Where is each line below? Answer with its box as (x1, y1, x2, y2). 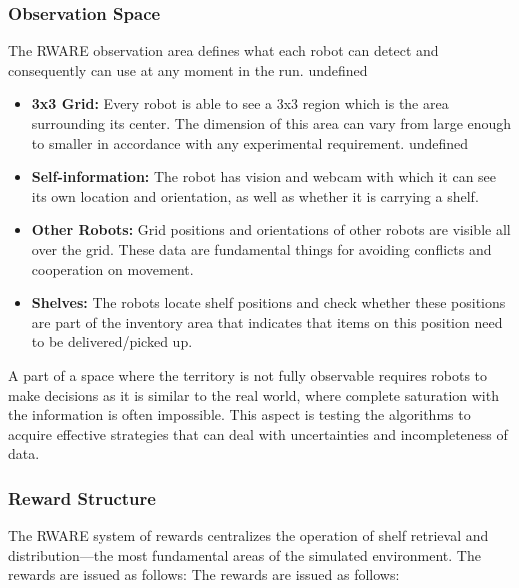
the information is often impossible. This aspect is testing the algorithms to (8, 404, 471, 425)
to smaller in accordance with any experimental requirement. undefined (31, 132, 469, 153)
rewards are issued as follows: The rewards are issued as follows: (8, 564, 400, 585)
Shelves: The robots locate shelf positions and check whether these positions (31, 292, 506, 313)
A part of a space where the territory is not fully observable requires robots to (8, 364, 488, 385)
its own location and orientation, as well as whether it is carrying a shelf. (31, 185, 479, 206)
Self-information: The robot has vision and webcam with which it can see (31, 166, 497, 187)
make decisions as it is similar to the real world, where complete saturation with (8, 384, 499, 405)
